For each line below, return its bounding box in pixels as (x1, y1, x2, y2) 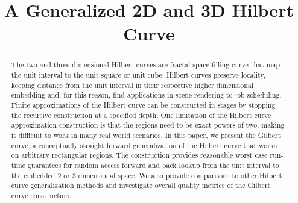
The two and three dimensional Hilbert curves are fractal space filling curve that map (11, 60, 281, 70)
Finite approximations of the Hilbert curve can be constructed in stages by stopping (11, 99, 276, 110)
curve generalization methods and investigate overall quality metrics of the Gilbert (11, 180, 270, 190)
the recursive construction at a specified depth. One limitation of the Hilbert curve (11, 110, 271, 120)
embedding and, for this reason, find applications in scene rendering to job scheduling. (11, 90, 282, 100)
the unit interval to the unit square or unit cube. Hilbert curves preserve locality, (11, 70, 266, 80)
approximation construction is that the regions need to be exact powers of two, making (11, 120, 285, 130)
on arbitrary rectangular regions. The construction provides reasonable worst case (11, 150, 268, 160)
